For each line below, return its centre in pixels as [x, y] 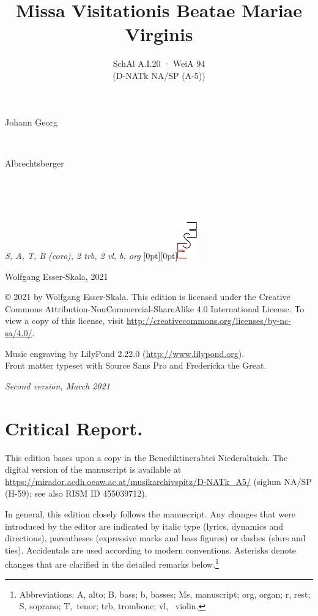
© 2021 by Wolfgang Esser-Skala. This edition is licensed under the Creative [148, 297]
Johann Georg [31, 122]
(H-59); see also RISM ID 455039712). [76, 493]
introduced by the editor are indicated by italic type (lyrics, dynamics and [144, 526]
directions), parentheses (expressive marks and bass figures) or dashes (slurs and [155, 538]
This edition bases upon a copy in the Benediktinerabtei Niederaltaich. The [146, 457]
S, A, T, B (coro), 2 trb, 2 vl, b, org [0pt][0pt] [91, 256]
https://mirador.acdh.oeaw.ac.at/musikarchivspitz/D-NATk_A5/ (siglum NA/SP [158, 481]
